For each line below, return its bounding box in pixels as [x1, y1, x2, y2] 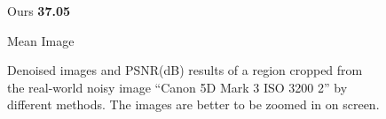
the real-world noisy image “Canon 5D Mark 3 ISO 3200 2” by [7, 78, 348, 96]
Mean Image [7, 31, 75, 49]
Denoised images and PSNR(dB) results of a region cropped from [7, 61, 363, 79]
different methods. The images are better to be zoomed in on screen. [7, 95, 380, 114]
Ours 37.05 [7, 2, 71, 19]
